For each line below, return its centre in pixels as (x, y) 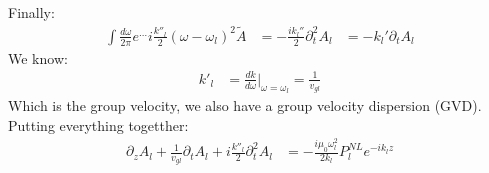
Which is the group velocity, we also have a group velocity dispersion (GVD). (245, 105)
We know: (38, 57)
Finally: (31, 12)
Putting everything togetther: (98, 124)
